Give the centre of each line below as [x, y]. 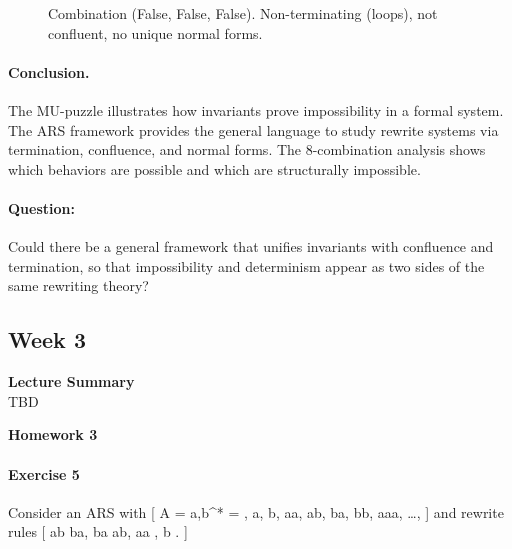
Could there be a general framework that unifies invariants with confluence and [251, 246]
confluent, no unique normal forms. [155, 32]
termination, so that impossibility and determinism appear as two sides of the [246, 265]
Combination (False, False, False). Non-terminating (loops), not [243, 13]
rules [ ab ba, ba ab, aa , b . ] [98, 531]
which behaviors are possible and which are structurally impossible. [214, 168]
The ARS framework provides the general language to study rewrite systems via [253, 129]
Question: [41, 207]
